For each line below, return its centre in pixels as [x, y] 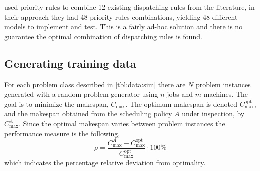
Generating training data [70, 63]
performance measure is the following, [62, 133]
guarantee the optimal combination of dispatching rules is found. [103, 36]
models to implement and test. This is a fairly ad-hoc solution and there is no [123, 26]
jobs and [180, 94]
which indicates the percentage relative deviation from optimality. [105, 162]
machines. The [226, 94]
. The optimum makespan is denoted [182, 104]
